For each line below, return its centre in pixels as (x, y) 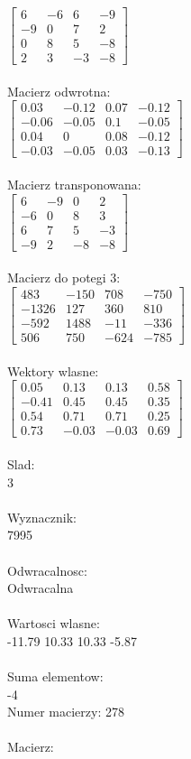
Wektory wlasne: (53, 370)
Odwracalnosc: (47, 570)
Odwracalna (41, 588)
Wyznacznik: (42, 517)
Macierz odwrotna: (59, 91)
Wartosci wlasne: (54, 623)
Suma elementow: (55, 676)
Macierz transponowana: (74, 185)
